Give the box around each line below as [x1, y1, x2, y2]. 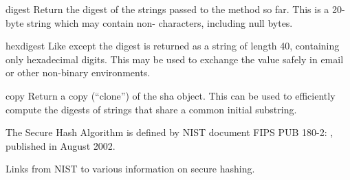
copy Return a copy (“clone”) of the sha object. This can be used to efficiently [6, 88, 336, 102]
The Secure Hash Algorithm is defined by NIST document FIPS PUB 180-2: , [6, 125, 333, 139]
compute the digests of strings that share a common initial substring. [6, 102, 297, 116]
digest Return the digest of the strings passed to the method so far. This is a [6, 2, 329, 16]
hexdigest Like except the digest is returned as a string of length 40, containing [6, 38, 340, 53]
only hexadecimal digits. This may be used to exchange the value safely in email [6, 52, 344, 66]
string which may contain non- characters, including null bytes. [27, 15, 293, 30]
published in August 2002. [6, 138, 116, 153]
